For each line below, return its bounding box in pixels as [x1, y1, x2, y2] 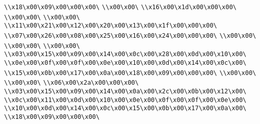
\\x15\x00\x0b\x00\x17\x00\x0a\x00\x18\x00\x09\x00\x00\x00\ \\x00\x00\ [4, 69, 256, 77]
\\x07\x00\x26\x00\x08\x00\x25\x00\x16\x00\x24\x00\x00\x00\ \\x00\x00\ [4, 32, 256, 39]
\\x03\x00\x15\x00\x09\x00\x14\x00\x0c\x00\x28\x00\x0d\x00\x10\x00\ [4, 51, 247, 58]
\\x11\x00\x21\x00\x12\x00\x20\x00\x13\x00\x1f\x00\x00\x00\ [4, 22, 217, 30]
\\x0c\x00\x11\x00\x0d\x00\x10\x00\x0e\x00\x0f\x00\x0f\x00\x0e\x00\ [4, 96, 247, 104]
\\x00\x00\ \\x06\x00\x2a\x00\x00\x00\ [4, 79, 139, 87]
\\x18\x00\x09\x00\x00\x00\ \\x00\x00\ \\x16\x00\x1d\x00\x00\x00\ [4, 4, 237, 11]
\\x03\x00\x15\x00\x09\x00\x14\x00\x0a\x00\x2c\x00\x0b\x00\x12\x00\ [4, 87, 247, 95]
